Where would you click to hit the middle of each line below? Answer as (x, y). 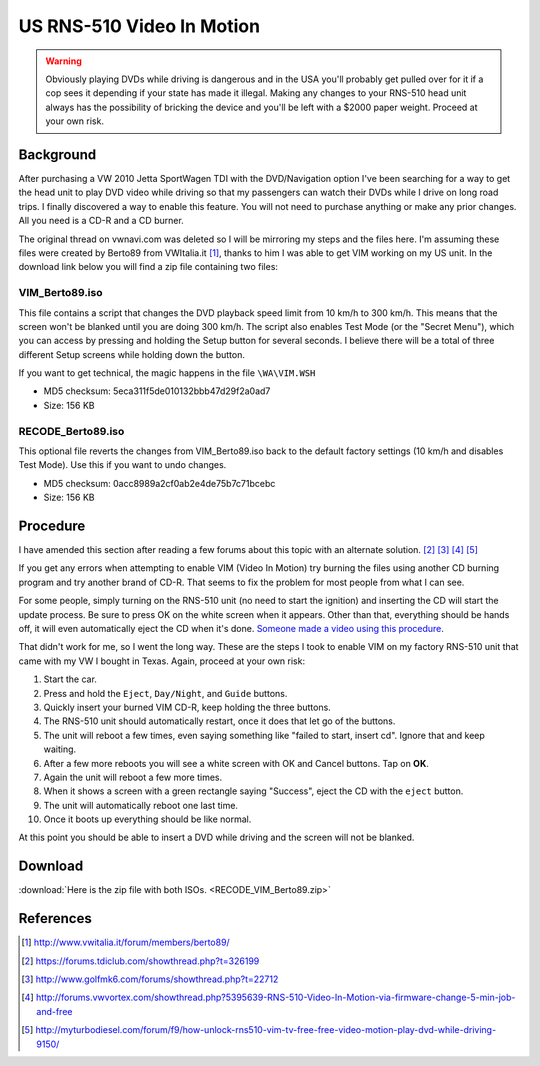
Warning (63, 61)
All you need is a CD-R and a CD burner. (101, 221)
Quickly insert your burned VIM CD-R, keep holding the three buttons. (187, 707)
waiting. (60, 749)
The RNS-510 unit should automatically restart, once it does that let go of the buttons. (219, 721)
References (55, 918)
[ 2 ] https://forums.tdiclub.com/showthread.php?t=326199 (140, 961)
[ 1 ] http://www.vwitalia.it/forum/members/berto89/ (125, 942)
